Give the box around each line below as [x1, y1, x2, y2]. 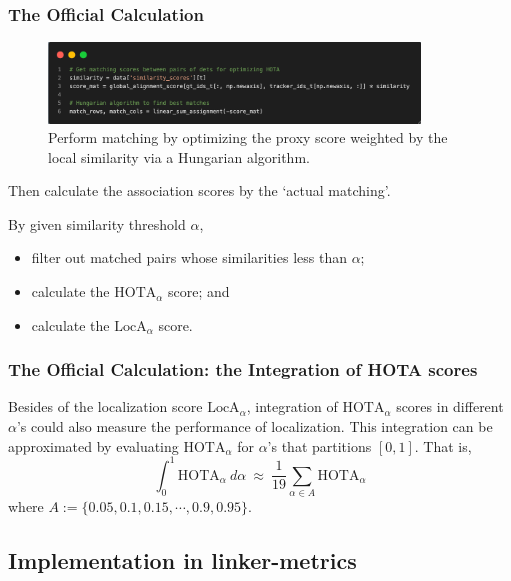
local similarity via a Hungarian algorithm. [48, 146, 310, 167]
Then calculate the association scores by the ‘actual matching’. [8, 180, 391, 201]
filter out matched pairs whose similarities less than [31, 247, 347, 268]
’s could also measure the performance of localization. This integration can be [16, 416, 493, 437]
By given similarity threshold [8, 213, 186, 234]
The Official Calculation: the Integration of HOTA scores [8, 357, 478, 382]
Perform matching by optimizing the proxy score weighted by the [48, 127, 448, 148]
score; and [167, 281, 230, 302]
